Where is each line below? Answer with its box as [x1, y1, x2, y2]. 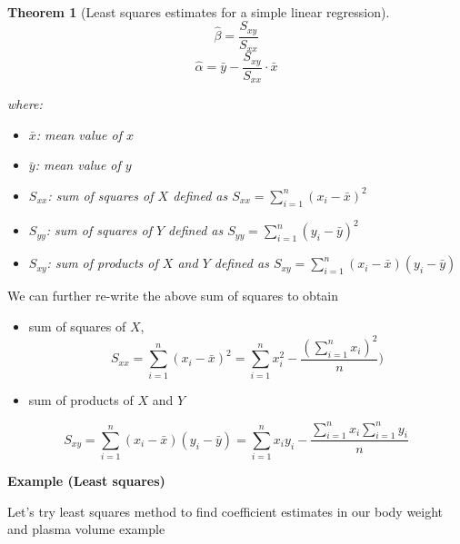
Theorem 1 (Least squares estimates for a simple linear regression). [7, 2, 390, 21]
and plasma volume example [7, 519, 165, 539]
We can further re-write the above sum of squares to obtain [7, 286, 339, 305]
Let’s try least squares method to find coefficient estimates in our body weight [7, 501, 444, 520]
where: [7, 94, 43, 114]
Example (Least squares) [7, 471, 165, 490]
